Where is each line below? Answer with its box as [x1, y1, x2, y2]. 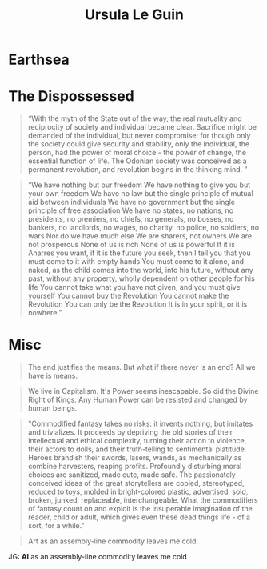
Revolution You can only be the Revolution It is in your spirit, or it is [27, 299, 248, 309]
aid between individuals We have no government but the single [27, 198, 236, 207]
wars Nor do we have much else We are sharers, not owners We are [27, 231, 253, 241]
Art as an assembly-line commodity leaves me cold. [27, 536, 198, 546]
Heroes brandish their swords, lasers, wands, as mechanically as [27, 453, 242, 463]
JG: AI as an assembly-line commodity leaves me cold [8, 552, 188, 562]
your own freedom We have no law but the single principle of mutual [27, 189, 253, 198]
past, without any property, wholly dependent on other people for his [27, 274, 256, 283]
